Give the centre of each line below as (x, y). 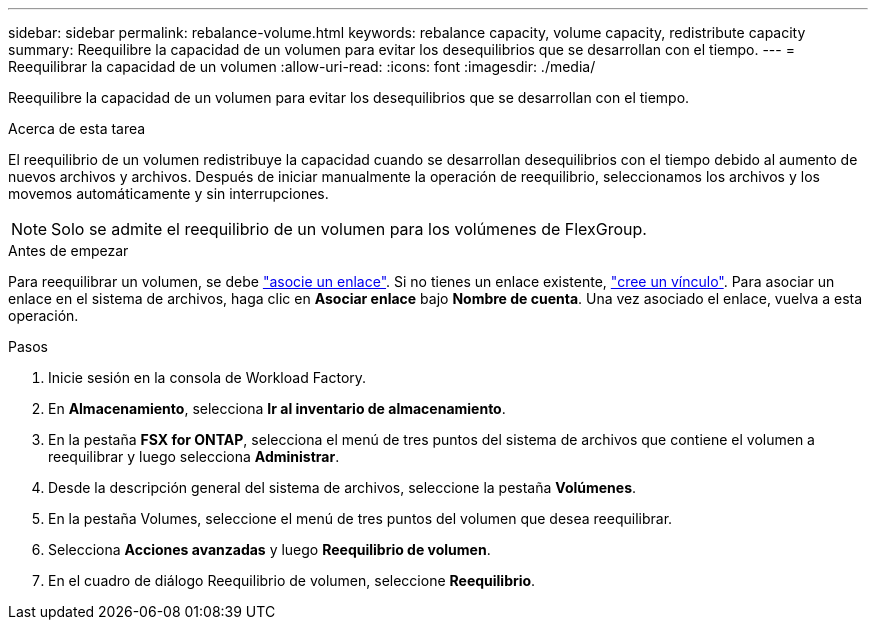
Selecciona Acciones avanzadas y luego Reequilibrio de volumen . (269, 549)
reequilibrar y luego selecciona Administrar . (194, 456)
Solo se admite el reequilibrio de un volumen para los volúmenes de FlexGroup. (349, 229)
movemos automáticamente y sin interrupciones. (168, 193)
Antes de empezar (68, 250)
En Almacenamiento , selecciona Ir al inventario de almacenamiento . (277, 408)
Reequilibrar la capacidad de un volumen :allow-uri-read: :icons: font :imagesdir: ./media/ (302, 66)
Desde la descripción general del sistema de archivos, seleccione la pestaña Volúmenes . (342, 487)
